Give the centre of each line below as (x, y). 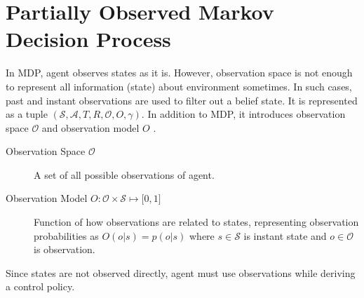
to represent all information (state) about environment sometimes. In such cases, (179, 86)
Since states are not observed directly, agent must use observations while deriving (181, 272)
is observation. (65, 249)
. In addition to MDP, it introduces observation (243, 114)
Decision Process (88, 39)
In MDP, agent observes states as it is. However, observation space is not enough (179, 73)
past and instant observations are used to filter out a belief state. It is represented (182, 100)
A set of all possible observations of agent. (124, 174)
